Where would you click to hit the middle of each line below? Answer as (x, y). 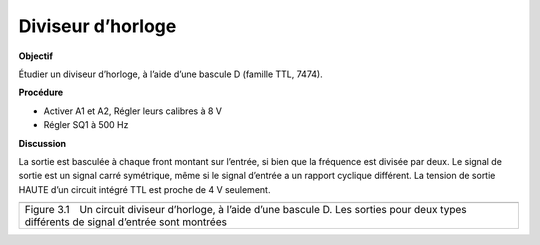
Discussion (42, 143)
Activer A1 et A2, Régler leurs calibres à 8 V (132, 111)
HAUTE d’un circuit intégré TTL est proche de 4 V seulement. (144, 189)
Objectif (36, 56)
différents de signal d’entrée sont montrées (125, 222)
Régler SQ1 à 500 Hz (86, 125)
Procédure (41, 92)
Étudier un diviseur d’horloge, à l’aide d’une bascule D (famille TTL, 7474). (171, 74)
